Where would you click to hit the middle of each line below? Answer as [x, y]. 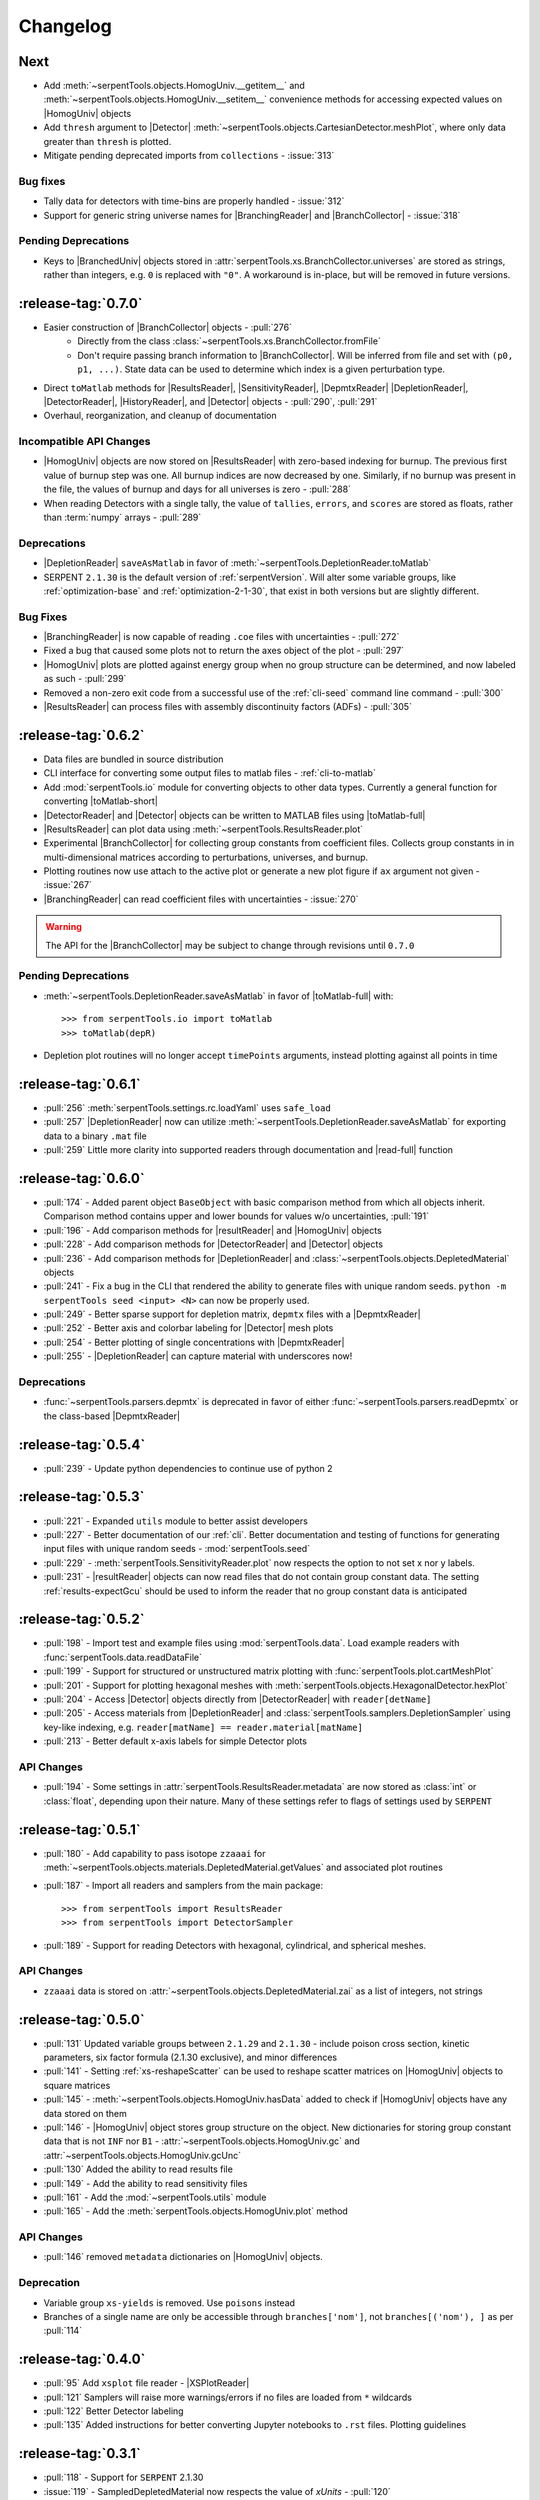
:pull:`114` [63, 2331]
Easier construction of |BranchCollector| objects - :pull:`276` [167, 327]
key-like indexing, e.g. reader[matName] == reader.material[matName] [203, 1727]
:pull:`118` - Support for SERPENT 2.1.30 [123, 2477]
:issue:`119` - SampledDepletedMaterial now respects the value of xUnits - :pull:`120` [217, 2491]
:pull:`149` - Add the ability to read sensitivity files [145, 2183]
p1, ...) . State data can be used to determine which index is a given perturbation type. [261, 369]
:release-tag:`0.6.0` [81, 1178]
